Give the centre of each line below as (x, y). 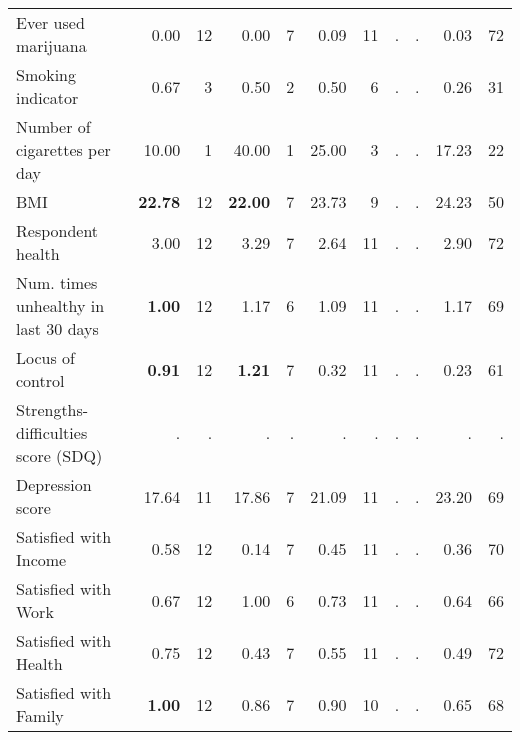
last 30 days (57, 328)
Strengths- (52, 409)
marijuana (51, 45)
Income (41, 559)
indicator (47, 97)
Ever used (50, 22)
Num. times (57, 282)
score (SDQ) (59, 455)
